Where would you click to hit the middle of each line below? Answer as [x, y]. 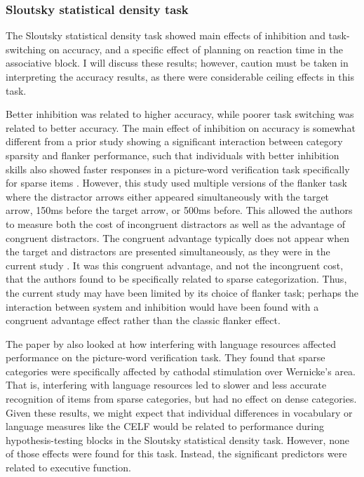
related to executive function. [68, 468]
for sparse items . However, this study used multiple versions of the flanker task [176, 183]
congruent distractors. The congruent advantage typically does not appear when [178, 237]
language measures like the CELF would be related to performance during [165, 426]
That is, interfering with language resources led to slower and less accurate [166, 385]
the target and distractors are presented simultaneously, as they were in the [168, 251]
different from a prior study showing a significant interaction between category [174, 141]
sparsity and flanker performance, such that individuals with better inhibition [173, 155]
